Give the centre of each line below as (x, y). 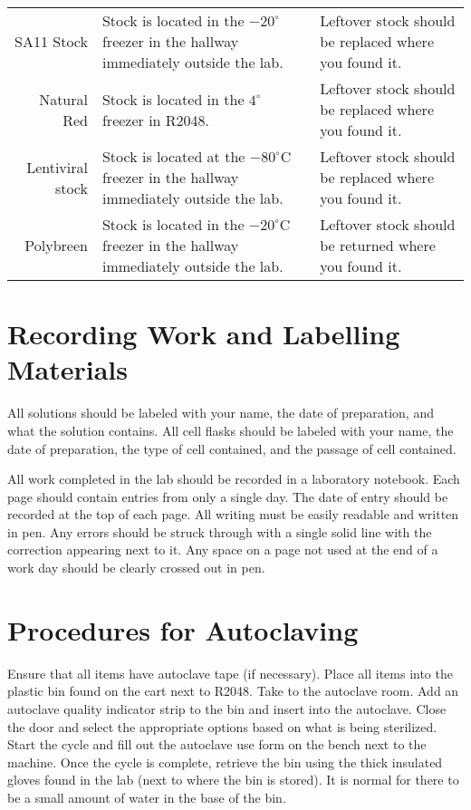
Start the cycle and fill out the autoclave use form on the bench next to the (217, 744)
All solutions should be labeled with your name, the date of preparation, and (221, 413)
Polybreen (56, 245)
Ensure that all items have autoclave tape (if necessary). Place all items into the (230, 673)
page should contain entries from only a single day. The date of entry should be (228, 496)
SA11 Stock (51, 41)
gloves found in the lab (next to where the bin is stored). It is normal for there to (233, 780)
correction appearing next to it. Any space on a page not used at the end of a (223, 550)
